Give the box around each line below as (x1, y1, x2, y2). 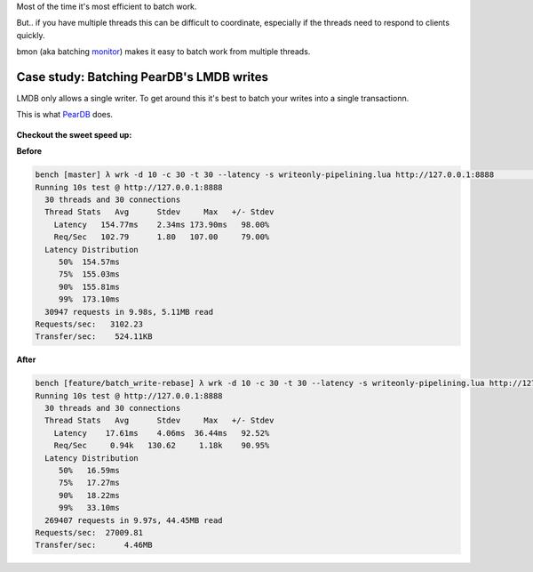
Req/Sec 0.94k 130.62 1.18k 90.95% (53, 440, 270, 451)
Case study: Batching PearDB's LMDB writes (16, 69, 268, 85)
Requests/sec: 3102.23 (35, 318, 144, 329)
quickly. (16, 29, 45, 40)
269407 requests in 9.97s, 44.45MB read (44, 515, 223, 525)
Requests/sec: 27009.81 (35, 528, 144, 537)
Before (16, 146, 43, 157)
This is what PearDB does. (16, 109, 114, 120)
